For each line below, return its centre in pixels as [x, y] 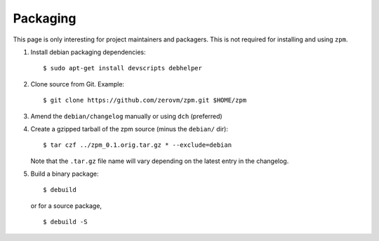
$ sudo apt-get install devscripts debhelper [123, 68]
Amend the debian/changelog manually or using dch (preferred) [126, 116]
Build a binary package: [65, 174]
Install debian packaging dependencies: [88, 52]
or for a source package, [66, 206]
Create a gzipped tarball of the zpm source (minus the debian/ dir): [129, 129]
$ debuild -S [65, 222]
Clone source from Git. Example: [78, 84]
